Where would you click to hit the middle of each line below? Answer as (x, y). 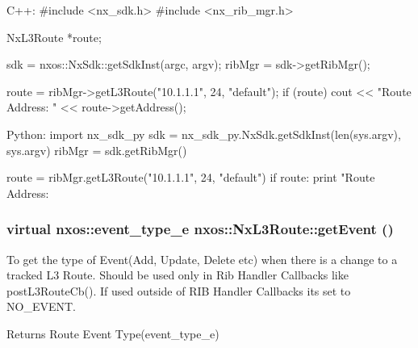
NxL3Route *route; (54, 37)
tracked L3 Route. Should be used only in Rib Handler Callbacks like (178, 275)
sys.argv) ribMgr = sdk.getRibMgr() (97, 150)
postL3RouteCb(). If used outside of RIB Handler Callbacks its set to (179, 290)
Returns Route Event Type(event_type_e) (113, 333)
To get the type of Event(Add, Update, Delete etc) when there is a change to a (202, 259)
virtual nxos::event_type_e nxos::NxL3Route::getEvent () (200, 229)
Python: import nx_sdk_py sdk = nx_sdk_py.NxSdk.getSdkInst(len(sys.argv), (204, 134)
